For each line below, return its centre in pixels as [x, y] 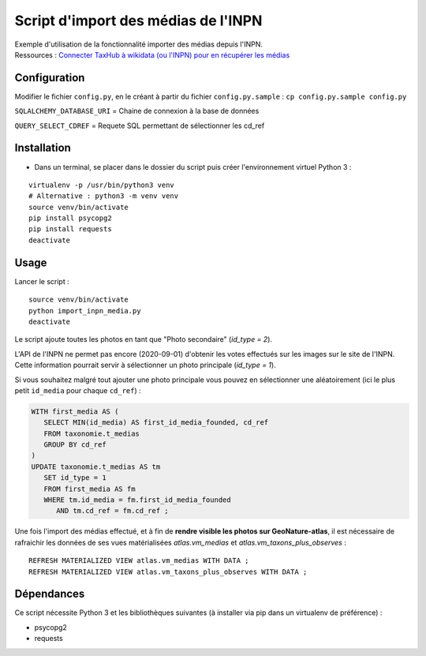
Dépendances [50, 594]
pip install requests [70, 229]
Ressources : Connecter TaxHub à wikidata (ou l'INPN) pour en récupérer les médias [152, 54]
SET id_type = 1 [75, 478]
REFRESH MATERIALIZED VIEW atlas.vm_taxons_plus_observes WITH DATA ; [168, 572]
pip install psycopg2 [70, 218]
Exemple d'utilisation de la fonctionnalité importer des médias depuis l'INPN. [139, 44]
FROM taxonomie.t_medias [92, 433]
